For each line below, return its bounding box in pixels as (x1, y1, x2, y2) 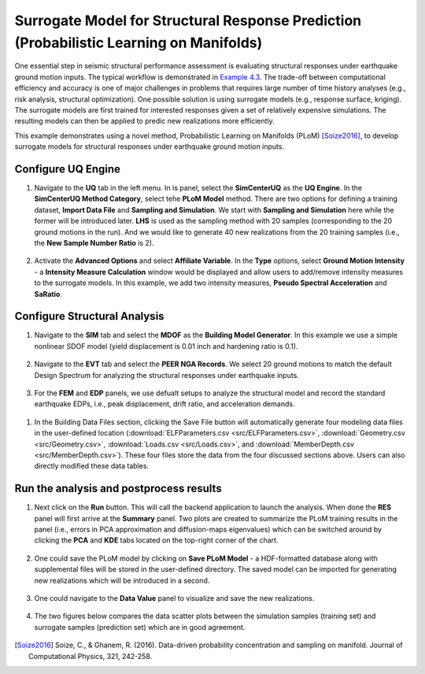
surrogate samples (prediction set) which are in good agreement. (34, 622, 246, 631)
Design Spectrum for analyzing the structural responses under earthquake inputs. (34, 370, 299, 380)
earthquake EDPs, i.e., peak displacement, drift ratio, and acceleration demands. (34, 399, 295, 409)
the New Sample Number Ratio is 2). (34, 238, 154, 247)
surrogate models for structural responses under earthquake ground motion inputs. (14, 142, 285, 151)
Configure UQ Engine (14, 162, 121, 176)
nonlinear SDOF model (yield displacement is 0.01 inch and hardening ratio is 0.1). (34, 341, 298, 350)
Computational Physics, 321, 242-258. (28, 651, 153, 661)
